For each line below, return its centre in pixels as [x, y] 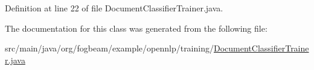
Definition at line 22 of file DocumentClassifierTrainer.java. [114, 8]
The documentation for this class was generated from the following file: [136, 28]
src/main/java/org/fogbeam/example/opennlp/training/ [109, 48]
